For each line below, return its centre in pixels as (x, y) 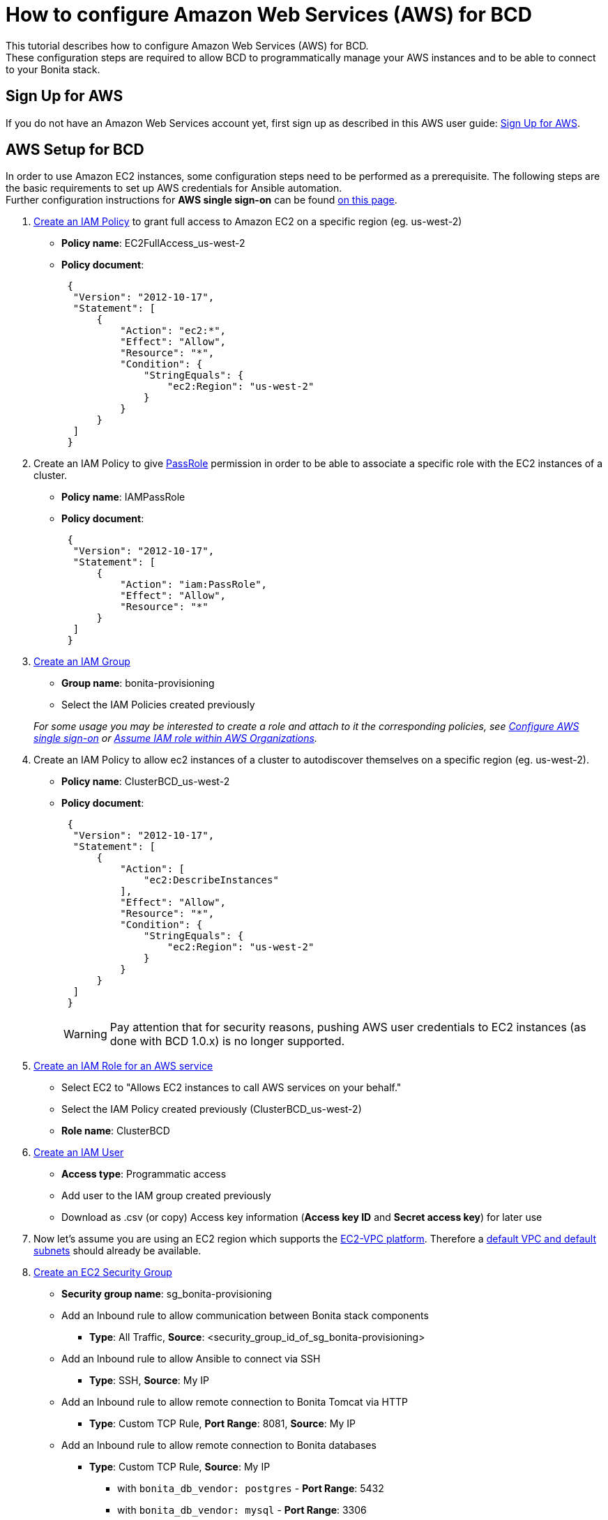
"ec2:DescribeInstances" (211, 880)
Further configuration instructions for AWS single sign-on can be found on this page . (202, 200)
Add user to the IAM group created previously (166, 1196)
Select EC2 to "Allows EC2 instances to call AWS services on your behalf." (231, 1088)
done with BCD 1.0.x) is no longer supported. (227, 1041)
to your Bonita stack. (53, 69)
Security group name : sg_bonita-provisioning (167, 1294)
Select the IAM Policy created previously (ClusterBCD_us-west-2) (212, 1109)
